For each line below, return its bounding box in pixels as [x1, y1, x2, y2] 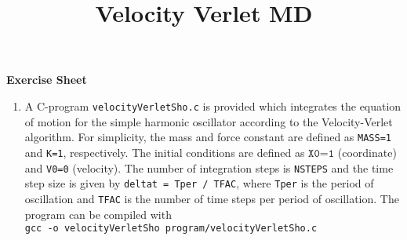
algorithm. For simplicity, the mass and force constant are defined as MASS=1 [24, 129, 391, 145]
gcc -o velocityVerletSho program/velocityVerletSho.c [24, 223, 318, 235]
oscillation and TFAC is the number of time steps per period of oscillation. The [24, 190, 399, 206]
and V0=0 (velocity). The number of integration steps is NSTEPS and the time [24, 159, 394, 176]
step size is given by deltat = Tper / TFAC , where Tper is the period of [24, 175, 374, 191]
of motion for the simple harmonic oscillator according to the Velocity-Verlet [24, 113, 393, 129]
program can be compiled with [24, 205, 172, 222]
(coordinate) [337, 144, 397, 160]
